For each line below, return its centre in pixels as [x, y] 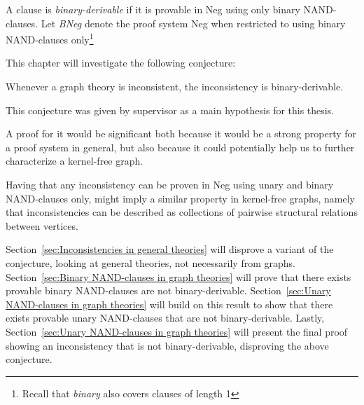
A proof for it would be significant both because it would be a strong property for [181, 133]
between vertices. [42, 225]
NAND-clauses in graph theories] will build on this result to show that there [169, 304]
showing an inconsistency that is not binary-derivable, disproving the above [167, 345]
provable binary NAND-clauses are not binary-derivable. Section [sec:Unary [168, 290]
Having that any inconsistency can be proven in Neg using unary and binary [170, 184]
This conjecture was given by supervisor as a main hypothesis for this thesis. [170, 110]
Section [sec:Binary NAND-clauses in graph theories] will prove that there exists [178, 276]
